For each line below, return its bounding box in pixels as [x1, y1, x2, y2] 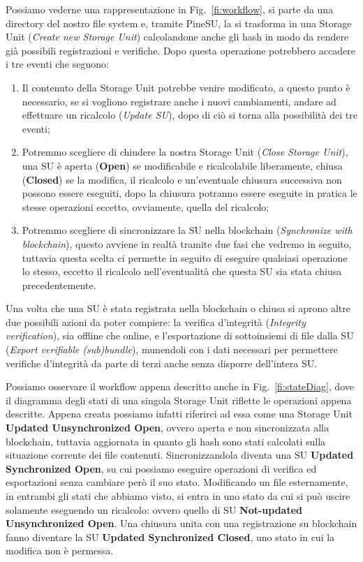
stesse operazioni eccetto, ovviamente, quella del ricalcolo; [22, 199, 269, 214]
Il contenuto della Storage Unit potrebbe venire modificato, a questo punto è [22, 80, 350, 94]
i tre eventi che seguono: [6, 57, 109, 71]
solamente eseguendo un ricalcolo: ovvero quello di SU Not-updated [6, 502, 303, 517]
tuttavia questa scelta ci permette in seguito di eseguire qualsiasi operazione [22, 250, 348, 265]
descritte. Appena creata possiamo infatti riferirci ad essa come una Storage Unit [6, 406, 353, 421]
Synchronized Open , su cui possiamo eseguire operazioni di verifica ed [6, 461, 317, 475]
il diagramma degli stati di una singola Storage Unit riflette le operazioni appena [6, 392, 352, 407]
